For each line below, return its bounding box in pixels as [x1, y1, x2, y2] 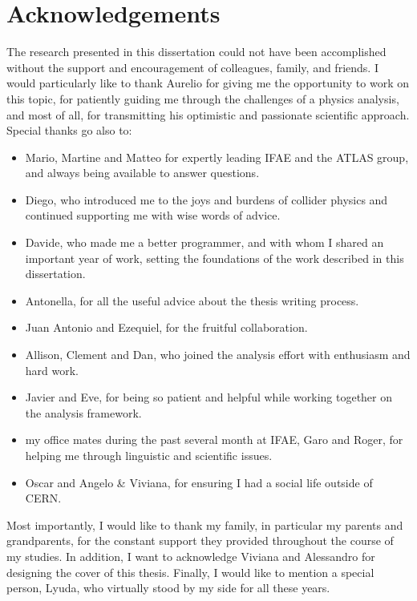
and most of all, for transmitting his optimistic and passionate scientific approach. [6, 106, 410, 123]
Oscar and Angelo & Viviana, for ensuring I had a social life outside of [25, 474, 373, 490]
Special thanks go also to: [6, 122, 132, 139]
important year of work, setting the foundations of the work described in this [25, 249, 404, 266]
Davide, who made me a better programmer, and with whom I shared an [25, 234, 384, 251]
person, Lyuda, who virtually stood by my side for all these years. [6, 579, 330, 596]
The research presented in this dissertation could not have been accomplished [6, 43, 387, 60]
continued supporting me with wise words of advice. [25, 207, 281, 224]
